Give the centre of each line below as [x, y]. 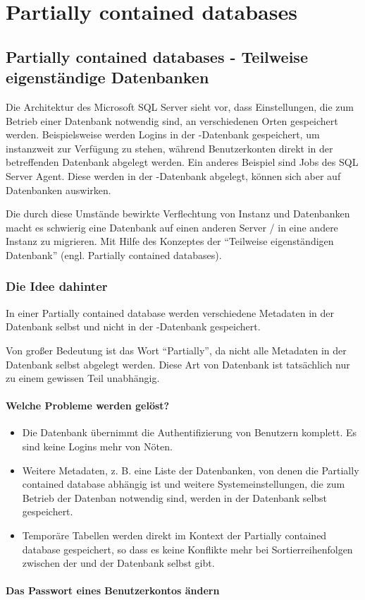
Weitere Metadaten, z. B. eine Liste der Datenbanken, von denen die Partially [191, 470]
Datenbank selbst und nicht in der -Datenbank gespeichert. [133, 326]
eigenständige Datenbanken [107, 77]
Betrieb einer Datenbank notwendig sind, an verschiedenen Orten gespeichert [172, 120]
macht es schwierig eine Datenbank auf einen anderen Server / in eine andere [172, 227]
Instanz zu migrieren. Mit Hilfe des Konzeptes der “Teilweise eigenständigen [170, 241]
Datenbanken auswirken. [58, 190]
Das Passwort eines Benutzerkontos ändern [113, 590]
